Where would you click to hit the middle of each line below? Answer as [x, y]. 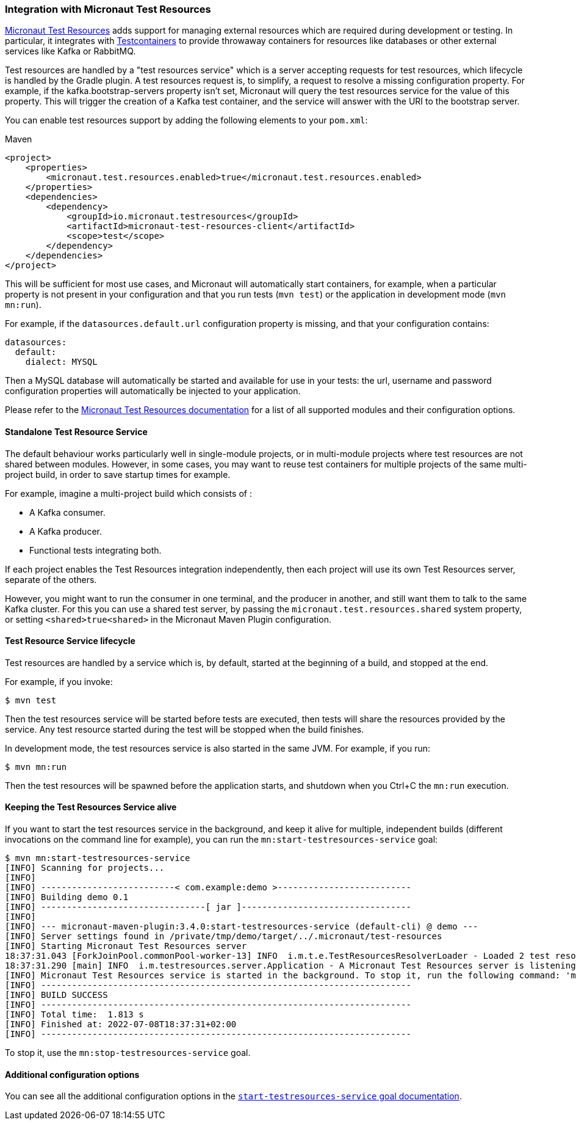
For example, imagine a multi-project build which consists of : [128, 493]
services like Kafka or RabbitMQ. [70, 51]
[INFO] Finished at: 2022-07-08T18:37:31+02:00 [121, 1024]
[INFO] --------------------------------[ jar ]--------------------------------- [208, 907]
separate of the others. [51, 579]
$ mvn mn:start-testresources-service [98, 858]
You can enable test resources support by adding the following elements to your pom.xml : [186, 120]
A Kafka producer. [66, 531]
